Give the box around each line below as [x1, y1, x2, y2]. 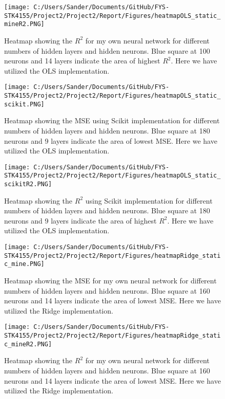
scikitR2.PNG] [4, 181, 52, 188]
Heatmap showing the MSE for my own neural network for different [4, 275, 217, 285]
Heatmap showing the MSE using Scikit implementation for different [4, 115, 220, 126]
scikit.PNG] [4, 100, 45, 108]
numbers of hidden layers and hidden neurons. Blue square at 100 [4, 45, 210, 56]
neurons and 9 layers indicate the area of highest [4, 215, 157, 226]
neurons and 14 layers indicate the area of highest [4, 55, 160, 66]
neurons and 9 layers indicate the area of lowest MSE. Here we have [4, 135, 217, 146]
